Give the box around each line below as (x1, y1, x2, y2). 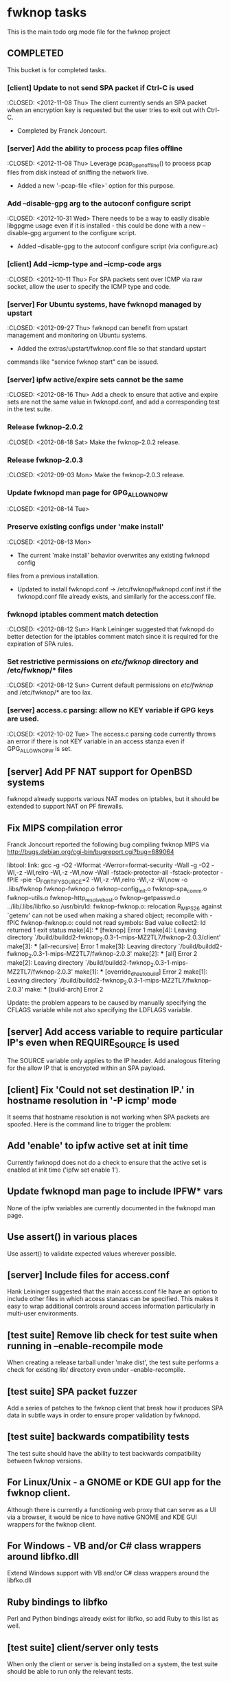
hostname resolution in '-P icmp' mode (7, 1095, 177, 1106)
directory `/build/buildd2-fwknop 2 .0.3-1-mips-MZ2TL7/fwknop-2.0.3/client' (7, 933, 221, 943)
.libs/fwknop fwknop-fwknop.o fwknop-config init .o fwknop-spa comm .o (7, 884, 207, 895)
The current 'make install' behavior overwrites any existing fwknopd (16, 551, 210, 559)
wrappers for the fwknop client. (7, 1520, 97, 1528)
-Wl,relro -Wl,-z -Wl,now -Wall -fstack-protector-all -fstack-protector (23, 869, 219, 877)
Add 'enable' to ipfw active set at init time (7, 1140, 189, 1152)
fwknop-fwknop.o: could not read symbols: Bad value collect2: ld (21, 919, 206, 927)
